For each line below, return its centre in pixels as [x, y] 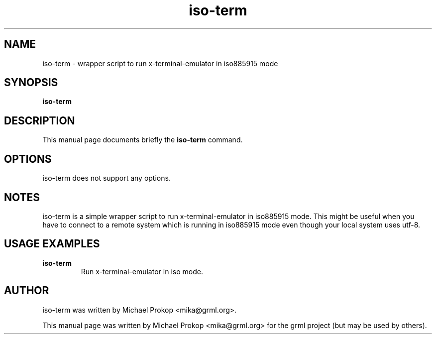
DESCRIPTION [40, 120]
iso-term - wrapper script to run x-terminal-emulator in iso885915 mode [160, 63]
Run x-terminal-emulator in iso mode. [142, 271]
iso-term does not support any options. [107, 178]
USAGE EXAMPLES [52, 244]
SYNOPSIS [31, 83]
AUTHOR [27, 291]
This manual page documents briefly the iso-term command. [143, 140]
